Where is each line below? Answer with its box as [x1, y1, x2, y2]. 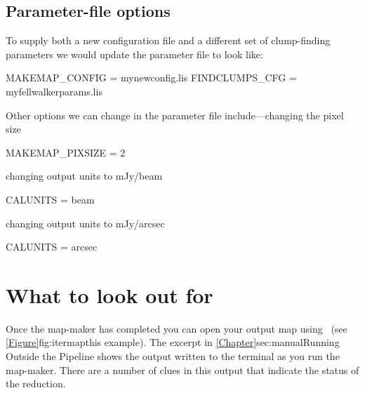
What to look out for [6, 280, 213, 309]
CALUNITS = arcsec [6, 239, 98, 254]
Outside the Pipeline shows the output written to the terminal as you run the [6, 349, 340, 364]
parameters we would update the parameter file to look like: [6, 46, 263, 61]
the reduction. [6, 376, 66, 391]
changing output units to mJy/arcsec [6, 215, 165, 230]
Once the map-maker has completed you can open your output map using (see [6, 321, 347, 335]
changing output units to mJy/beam [6, 168, 163, 183]
